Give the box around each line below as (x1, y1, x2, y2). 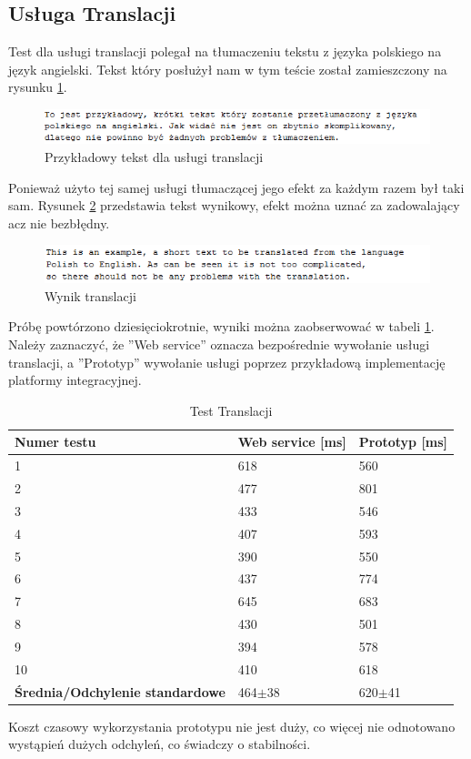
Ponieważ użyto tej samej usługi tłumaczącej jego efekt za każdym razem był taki (8, 177, 465, 197)
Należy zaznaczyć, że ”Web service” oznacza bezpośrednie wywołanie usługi (8, 335, 430, 354)
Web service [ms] (237, 432, 346, 451)
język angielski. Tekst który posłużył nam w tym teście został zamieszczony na (8, 59, 447, 78)
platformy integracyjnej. (8, 370, 142, 390)
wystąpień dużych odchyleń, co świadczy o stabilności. (8, 734, 311, 754)
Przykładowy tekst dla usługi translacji (45, 147, 264, 166)
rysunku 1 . (8, 77, 67, 96)
